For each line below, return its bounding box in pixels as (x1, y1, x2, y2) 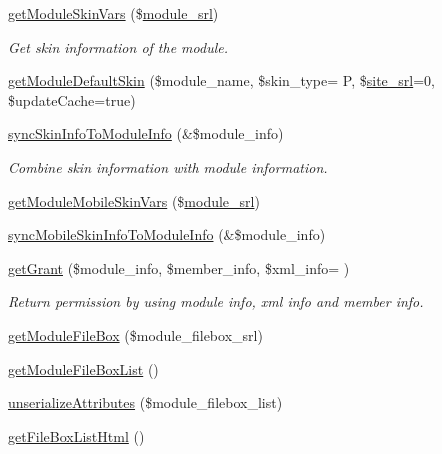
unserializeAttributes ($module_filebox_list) (8, 392, 283, 413)
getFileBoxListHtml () (8, 425, 145, 446)
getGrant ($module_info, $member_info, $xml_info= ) (8, 257, 350, 278)
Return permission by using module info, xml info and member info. (8, 291, 424, 312)
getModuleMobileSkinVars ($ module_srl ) (8, 190, 260, 211)
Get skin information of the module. (8, 36, 228, 57)
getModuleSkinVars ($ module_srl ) (8, 3, 219, 23)
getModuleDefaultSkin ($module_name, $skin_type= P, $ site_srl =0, (8, 70, 435, 91)
